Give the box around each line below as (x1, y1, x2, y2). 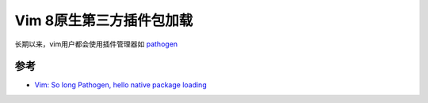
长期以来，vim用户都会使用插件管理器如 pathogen (14, 39, 178, 49)
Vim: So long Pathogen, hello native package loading (34, 80, 207, 90)
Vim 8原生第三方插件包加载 (14, 12, 193, 29)
